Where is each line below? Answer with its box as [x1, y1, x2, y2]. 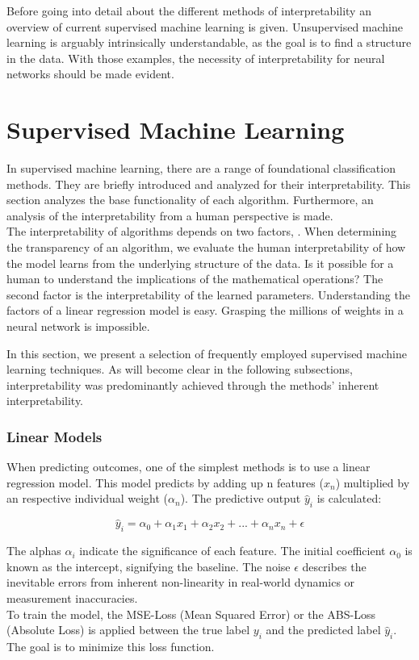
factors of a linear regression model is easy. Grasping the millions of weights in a [6, 302, 404, 319]
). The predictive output [180, 490, 301, 507]
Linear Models [6, 426, 103, 446]
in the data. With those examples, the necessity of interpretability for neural [6, 49, 385, 66]
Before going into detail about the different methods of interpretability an [6, 2, 371, 19]
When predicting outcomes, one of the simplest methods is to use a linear [6, 458, 371, 475]
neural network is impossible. [6, 318, 150, 335]
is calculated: [316, 490, 382, 507]
